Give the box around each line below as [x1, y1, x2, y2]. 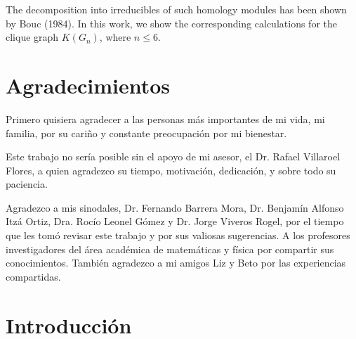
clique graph [6, 30, 59, 44]
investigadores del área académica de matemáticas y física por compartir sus [6, 241, 334, 256]
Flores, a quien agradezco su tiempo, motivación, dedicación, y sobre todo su [6, 162, 336, 177]
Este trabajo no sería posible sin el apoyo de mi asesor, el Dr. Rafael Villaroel [6, 149, 341, 164]
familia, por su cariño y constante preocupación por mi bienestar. [6, 125, 287, 140]
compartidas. [6, 269, 61, 283]
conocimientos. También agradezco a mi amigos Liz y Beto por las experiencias [6, 255, 346, 270]
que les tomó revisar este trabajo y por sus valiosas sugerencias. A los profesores [6, 228, 350, 243]
